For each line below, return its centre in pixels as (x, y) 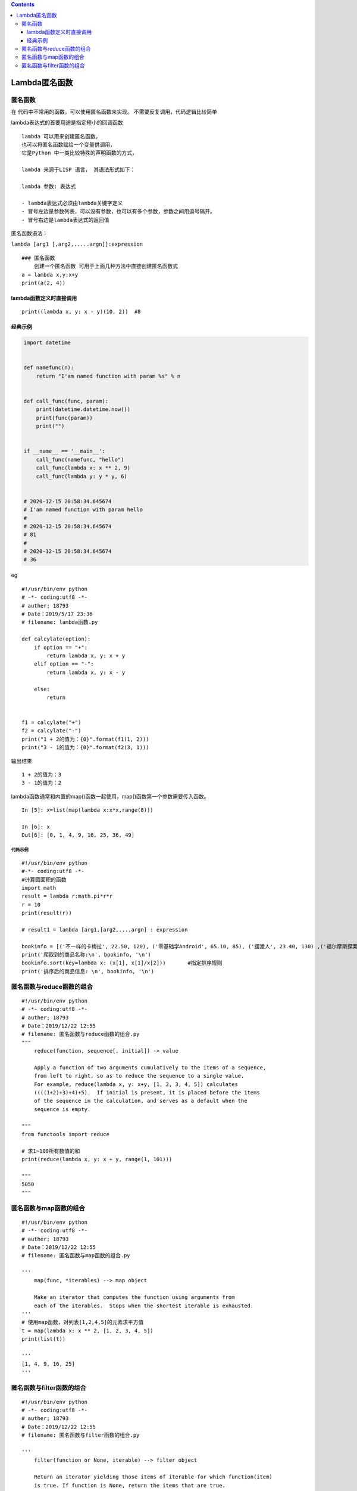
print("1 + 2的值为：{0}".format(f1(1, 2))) (85, 739)
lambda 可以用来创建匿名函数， (61, 136)
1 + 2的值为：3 (42, 775)
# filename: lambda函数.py (60, 622)
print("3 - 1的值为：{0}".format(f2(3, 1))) (85, 748)
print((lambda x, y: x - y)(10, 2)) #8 (81, 312)
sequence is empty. (62, 1109)
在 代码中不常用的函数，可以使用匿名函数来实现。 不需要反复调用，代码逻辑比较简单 (114, 112)
